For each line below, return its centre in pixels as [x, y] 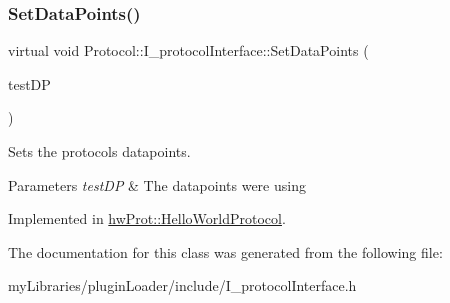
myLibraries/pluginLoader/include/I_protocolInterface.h [182, 285]
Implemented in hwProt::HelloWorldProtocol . [147, 218]
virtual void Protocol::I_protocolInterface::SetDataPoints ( [188, 50]
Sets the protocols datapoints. [99, 151]
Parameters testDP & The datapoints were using [157, 184]
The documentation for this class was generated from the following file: [225, 251]
